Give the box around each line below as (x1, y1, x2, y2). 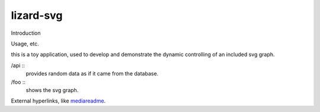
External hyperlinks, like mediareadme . (11, 97, 106, 104)
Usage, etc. (11, 40, 40, 47)
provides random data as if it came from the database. (25, 70, 159, 77)
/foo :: (11, 78, 26, 85)
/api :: (11, 62, 25, 69)
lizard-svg (11, 9, 63, 22)
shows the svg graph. (25, 86, 79, 94)
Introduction (11, 29, 41, 37)
